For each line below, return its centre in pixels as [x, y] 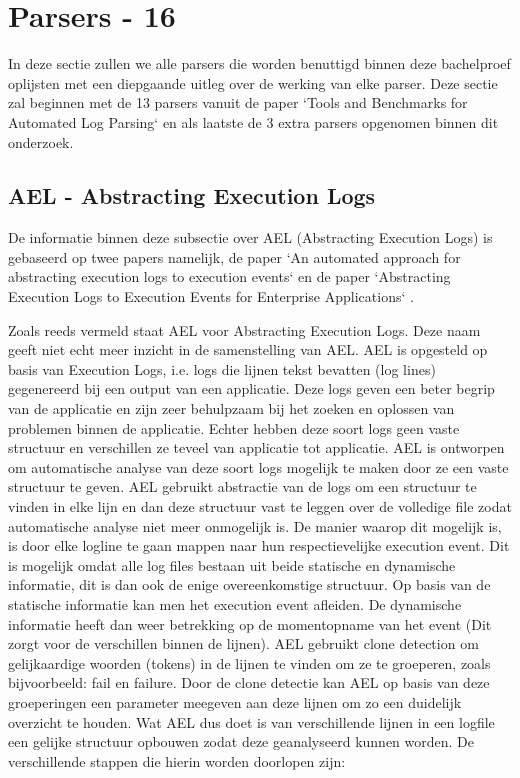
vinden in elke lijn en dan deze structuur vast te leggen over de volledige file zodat [260, 506]
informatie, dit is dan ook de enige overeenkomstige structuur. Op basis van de [249, 584]
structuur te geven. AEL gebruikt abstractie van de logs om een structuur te [242, 486]
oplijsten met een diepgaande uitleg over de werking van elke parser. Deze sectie [253, 82]
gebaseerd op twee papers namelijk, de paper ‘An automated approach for [234, 256]
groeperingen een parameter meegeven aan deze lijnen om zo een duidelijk [235, 701]
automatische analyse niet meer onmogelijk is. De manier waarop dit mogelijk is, [255, 525]
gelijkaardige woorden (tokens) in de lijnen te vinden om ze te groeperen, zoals [249, 662]
